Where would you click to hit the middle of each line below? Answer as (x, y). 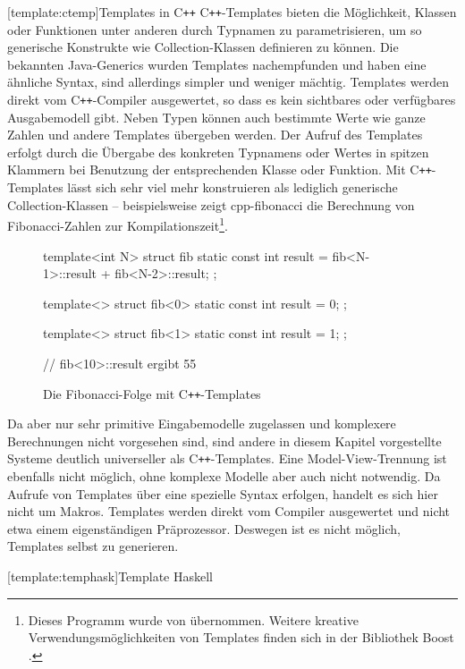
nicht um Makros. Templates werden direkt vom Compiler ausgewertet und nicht (229, 511)
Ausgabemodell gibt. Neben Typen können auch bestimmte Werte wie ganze (216, 117)
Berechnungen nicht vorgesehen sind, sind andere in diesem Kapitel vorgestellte (224, 440)
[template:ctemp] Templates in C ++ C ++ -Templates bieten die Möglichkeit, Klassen (232, 12)
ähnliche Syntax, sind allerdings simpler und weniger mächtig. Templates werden (228, 82)
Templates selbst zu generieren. (93, 546)
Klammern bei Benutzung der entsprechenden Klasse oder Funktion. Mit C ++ (220, 169)
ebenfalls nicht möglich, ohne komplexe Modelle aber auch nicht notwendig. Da (224, 476)
